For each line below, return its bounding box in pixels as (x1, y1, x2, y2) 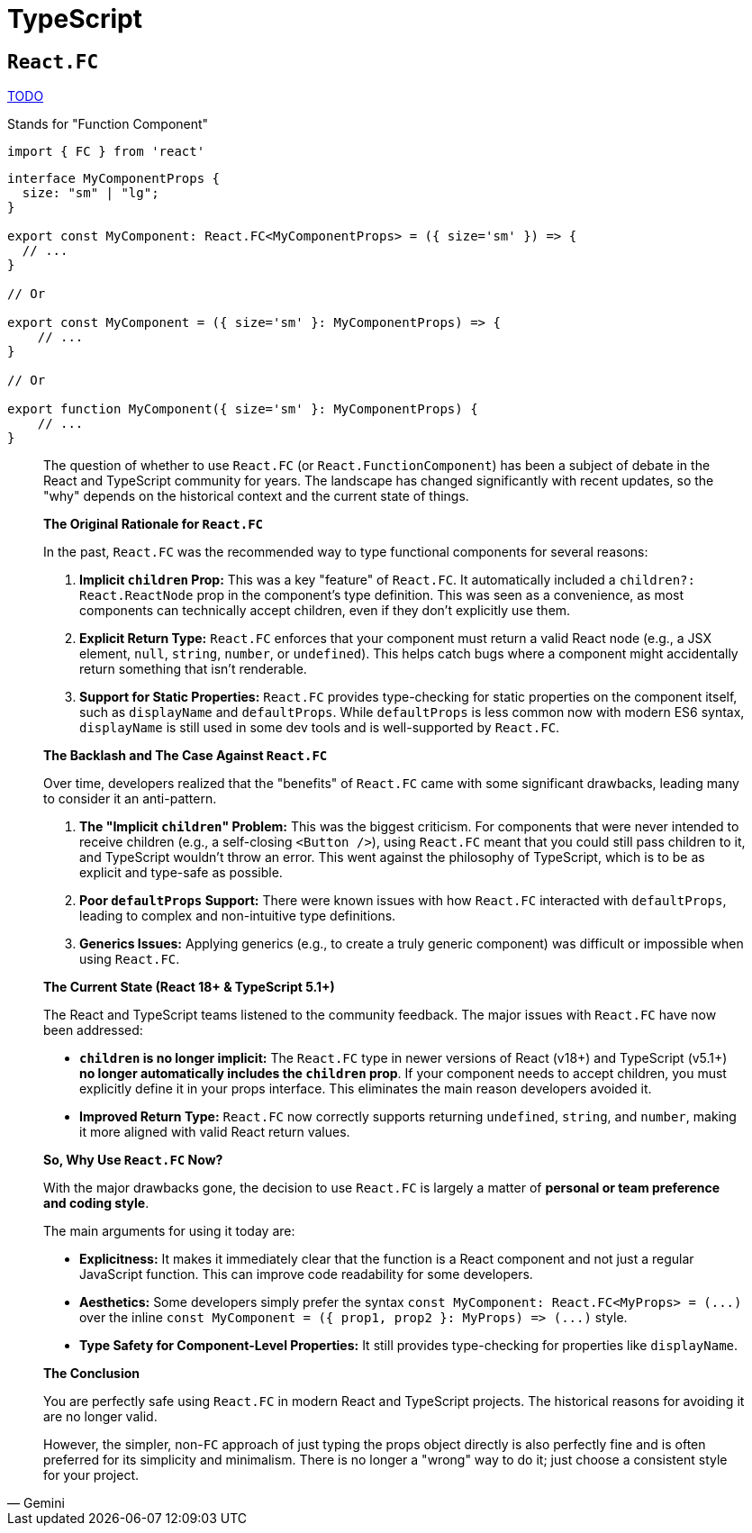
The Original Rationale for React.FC (43, 516, 264, 532)
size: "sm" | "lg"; (22, 186, 159, 201)
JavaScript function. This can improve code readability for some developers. (79, 1266, 533, 1283)
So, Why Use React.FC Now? (43, 1152, 223, 1168)
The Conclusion (43, 1365, 140, 1382)
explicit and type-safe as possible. (79, 865, 283, 881)
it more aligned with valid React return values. (79, 1124, 350, 1140)
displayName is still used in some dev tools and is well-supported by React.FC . (79, 720, 560, 736)
